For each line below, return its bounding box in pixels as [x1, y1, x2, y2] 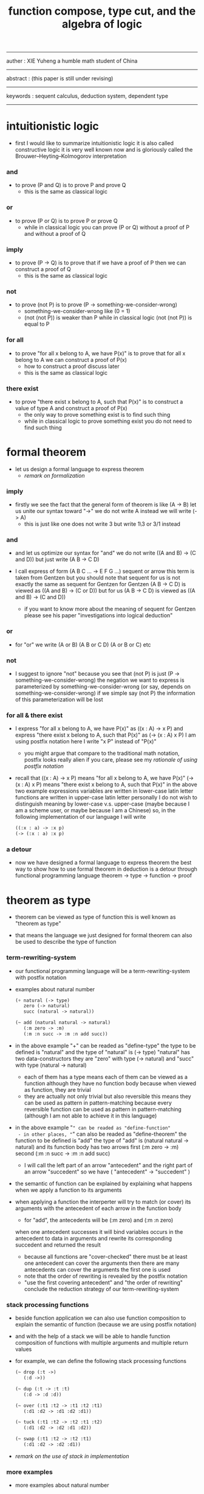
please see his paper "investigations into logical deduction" [24, 612, 173, 619]
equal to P [24, 320, 50, 328]
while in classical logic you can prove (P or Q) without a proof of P [24, 224, 190, 231]
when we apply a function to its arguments [15, 1186, 122, 1194]
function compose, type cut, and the [8, 4, 196, 18]
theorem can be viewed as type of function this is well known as [15, 913, 176, 921]
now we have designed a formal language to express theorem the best [15, 859, 192, 866]
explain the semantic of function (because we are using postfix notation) [15, 1321, 197, 1328]
